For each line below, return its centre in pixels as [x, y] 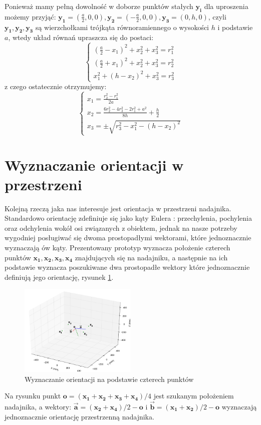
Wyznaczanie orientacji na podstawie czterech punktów [109, 379]
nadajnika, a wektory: [38, 406]
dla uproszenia [226, 6]
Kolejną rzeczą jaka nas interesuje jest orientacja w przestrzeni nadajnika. [118, 208]
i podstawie [235, 27]
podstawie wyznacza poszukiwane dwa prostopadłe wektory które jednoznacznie [127, 267]
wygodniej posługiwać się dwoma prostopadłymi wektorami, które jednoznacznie [128, 238]
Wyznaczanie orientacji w [94, 164]
